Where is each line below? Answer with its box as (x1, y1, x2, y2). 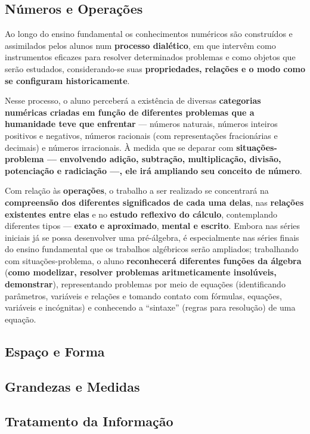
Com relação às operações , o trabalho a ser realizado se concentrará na (5, 184, 269, 197)
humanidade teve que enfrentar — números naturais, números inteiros (5, 117, 278, 130)
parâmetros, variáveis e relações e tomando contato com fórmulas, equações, (5, 289, 282, 302)
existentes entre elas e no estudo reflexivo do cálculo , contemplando (5, 207, 277, 220)
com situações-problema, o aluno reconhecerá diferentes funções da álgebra (5, 254, 302, 266)
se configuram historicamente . (5, 74, 130, 86)
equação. (5, 312, 36, 325)
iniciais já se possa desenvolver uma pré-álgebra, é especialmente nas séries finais (5, 231, 299, 243)
